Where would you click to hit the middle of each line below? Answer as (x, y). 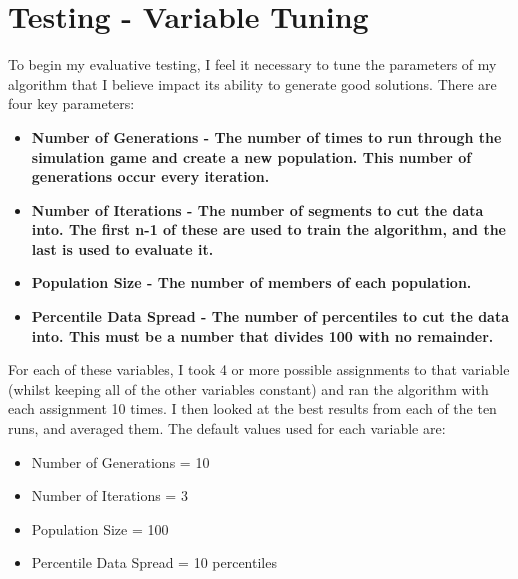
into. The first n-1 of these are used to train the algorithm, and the (268, 229)
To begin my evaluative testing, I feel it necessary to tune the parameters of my (252, 64)
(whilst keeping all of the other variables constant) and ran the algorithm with (248, 388)
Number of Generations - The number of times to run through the (266, 136)
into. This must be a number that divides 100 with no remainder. (262, 335)
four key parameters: (71, 103)
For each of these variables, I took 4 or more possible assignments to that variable (259, 369)
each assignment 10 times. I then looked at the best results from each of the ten (252, 408)
